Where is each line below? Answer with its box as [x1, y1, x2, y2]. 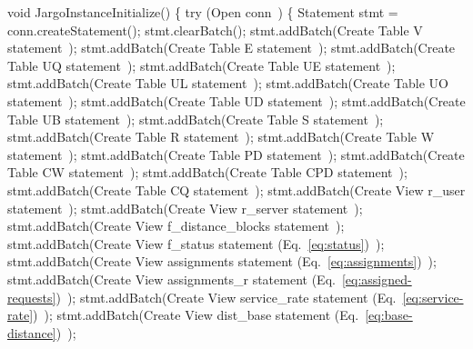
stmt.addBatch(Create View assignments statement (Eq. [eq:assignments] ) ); [7, 252, 437, 271]
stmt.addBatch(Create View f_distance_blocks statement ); [7, 216, 345, 235]
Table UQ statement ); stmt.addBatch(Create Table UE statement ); [7, 55, 396, 75]
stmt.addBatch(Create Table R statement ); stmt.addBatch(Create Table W [7, 127, 435, 146]
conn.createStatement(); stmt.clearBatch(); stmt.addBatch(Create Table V [7, 20, 423, 39]
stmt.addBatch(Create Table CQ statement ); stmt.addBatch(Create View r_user [7, 180, 466, 199]
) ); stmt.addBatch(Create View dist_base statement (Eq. [33, 305, 359, 324]
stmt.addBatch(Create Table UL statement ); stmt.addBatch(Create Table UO [7, 74, 449, 93]
